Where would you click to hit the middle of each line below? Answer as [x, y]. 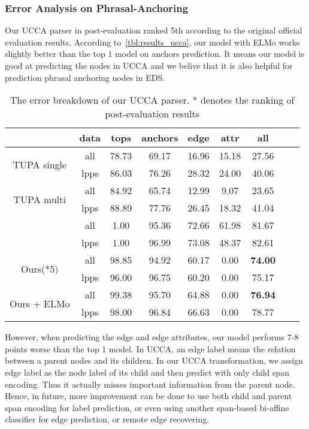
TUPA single [40, 164]
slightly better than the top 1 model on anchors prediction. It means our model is [155, 54]
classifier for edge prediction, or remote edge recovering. [107, 419]
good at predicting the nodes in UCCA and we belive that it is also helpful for [149, 65]
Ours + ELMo [40, 303]
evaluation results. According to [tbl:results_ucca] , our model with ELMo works [152, 42]
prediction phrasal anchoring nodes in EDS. [85, 77]
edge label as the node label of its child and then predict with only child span [147, 372]
